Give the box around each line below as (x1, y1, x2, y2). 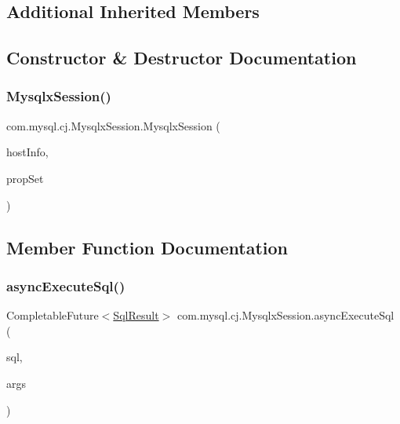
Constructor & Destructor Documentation (6, 46, 357, 70)
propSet (6, 170, 44, 186)
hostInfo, (6, 144, 49, 160)
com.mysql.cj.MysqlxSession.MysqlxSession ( (6, 117, 220, 133)
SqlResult (113, 307, 159, 323)
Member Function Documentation (6, 235, 289, 259)
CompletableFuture (6, 307, 99, 323)
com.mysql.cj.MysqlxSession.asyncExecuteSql (176, 307, 395, 323)
